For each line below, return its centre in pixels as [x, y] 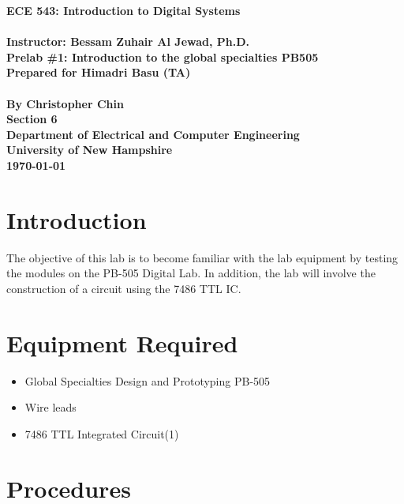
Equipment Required [122, 342]
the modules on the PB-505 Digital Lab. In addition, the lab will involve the [191, 273]
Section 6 [32, 119]
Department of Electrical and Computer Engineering [153, 134]
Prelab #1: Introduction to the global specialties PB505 [163, 56]
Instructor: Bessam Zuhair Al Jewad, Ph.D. [128, 41]
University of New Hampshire [90, 150]
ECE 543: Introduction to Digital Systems [123, 10]
